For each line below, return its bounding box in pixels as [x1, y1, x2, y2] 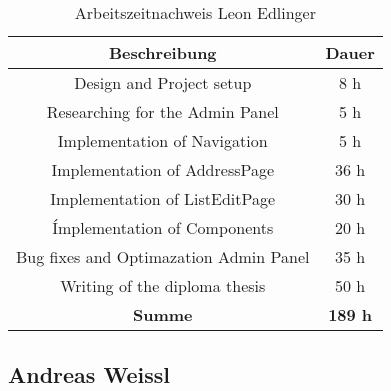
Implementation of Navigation [57, 129, 268, 152]
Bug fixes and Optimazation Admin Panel [16, 245, 310, 268]
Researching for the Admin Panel [46, 100, 279, 123]
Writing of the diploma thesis [60, 274, 266, 297]
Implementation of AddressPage [51, 158, 275, 181]
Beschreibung [108, 41, 217, 64]
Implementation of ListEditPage [50, 187, 276, 210]
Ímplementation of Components [52, 216, 274, 239]
